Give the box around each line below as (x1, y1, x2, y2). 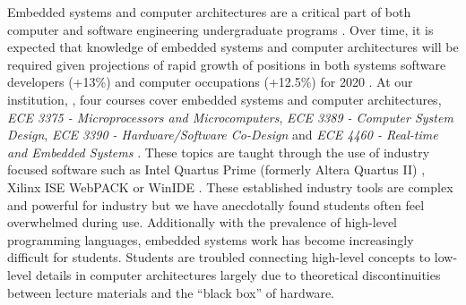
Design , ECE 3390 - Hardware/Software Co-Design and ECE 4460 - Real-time (7, 125, 438, 144)
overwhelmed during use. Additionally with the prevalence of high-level (7, 213, 397, 232)
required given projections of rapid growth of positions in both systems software (7, 55, 446, 73)
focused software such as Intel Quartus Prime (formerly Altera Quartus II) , (7, 160, 426, 179)
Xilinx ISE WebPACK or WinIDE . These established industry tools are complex (7, 177, 453, 196)
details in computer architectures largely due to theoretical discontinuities (35, 265, 441, 284)
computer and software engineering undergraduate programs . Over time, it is (7, 20, 434, 38)
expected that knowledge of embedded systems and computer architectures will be (7, 38, 459, 56)
